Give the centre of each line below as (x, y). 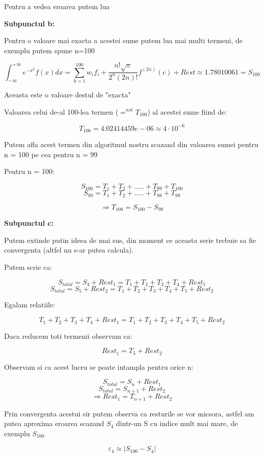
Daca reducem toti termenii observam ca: (68, 336)
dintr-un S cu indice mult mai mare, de (177, 423)
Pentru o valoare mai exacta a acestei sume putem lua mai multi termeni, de (123, 40)
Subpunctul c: (29, 223)
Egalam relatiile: (30, 305)
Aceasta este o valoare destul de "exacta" (68, 94)
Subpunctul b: (29, 23)
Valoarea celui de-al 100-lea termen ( (61, 111)
